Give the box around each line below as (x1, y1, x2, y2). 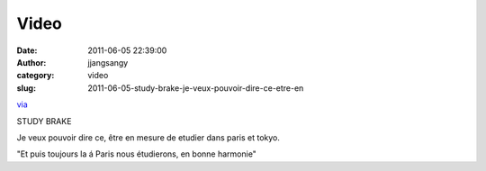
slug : (16, 82, 36, 94)
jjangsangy (87, 57, 129, 67)
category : (16, 70, 55, 81)
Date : (16, 45, 38, 56)
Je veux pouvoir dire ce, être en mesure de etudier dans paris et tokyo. (16, 131, 281, 143)
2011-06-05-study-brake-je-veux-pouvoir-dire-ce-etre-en (87, 82, 304, 94)
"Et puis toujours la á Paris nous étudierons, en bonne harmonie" (16, 148, 256, 159)
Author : (16, 57, 47, 67)
